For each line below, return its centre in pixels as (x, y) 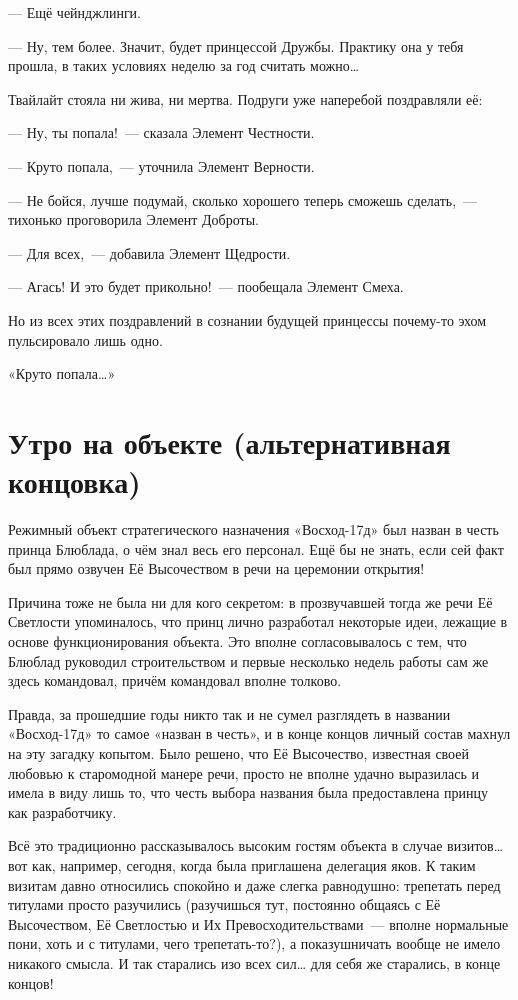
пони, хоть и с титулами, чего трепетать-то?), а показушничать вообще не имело (254, 943)
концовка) (74, 481)
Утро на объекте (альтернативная (229, 441)
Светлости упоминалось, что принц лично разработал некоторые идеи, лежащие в (258, 621)
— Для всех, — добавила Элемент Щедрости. (149, 252)
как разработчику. (62, 811)
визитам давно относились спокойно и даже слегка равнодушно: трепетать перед (254, 884)
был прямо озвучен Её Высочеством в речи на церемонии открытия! (216, 568)
